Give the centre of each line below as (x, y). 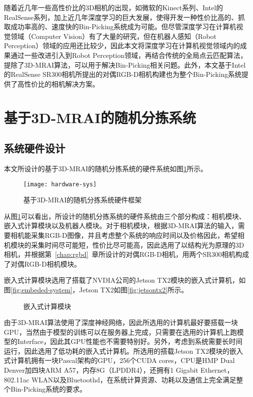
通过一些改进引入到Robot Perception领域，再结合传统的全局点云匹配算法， (129, 55)
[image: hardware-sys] (60, 184)
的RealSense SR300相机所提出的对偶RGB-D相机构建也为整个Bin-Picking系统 (123, 74)
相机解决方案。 (75, 83)
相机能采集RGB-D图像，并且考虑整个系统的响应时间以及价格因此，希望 (124, 235)
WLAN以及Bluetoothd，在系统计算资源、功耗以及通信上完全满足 (134, 379)
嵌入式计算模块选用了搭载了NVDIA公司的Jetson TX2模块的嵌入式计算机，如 (125, 280)
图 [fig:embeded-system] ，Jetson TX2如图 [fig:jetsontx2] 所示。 (96, 289)
